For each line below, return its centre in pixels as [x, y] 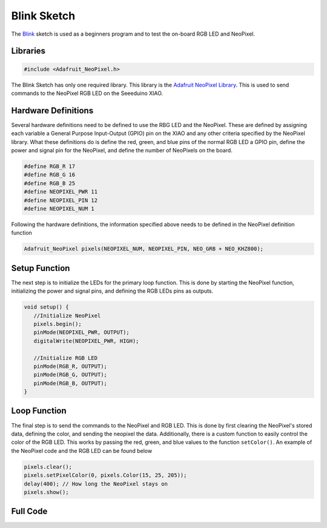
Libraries [28, 51]
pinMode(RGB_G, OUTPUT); [70, 375]
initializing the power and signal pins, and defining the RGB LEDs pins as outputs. [112, 291]
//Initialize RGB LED [66, 358]
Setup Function [41, 268]
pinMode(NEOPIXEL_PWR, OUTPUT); [81, 332]
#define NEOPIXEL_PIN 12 [61, 200]
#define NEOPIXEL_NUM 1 [59, 208]
